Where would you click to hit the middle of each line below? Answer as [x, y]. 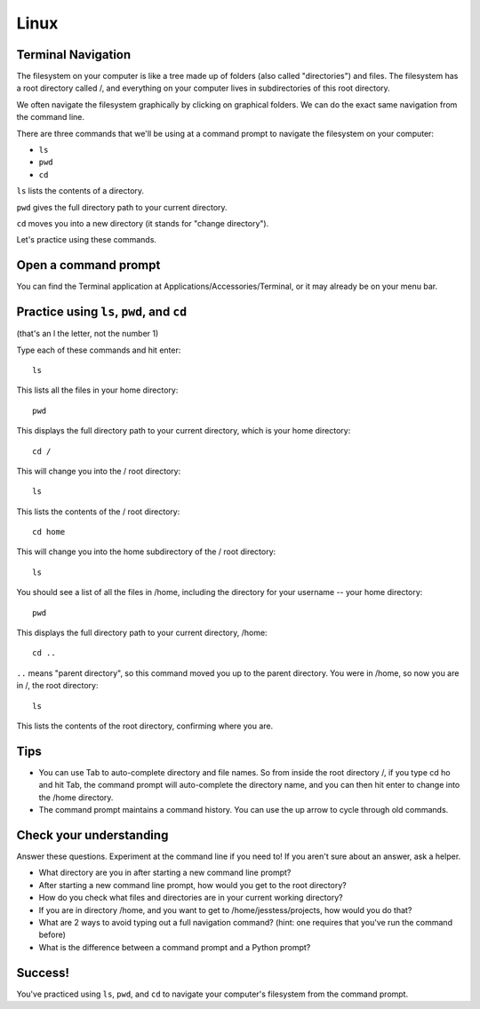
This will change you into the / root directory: [99, 471]
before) [52, 935]
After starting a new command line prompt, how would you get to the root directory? [192, 885]
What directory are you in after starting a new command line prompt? [165, 873]
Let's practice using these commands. [87, 240]
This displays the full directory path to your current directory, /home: [142, 633]
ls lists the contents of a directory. [80, 191]
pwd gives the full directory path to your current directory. [122, 207]
